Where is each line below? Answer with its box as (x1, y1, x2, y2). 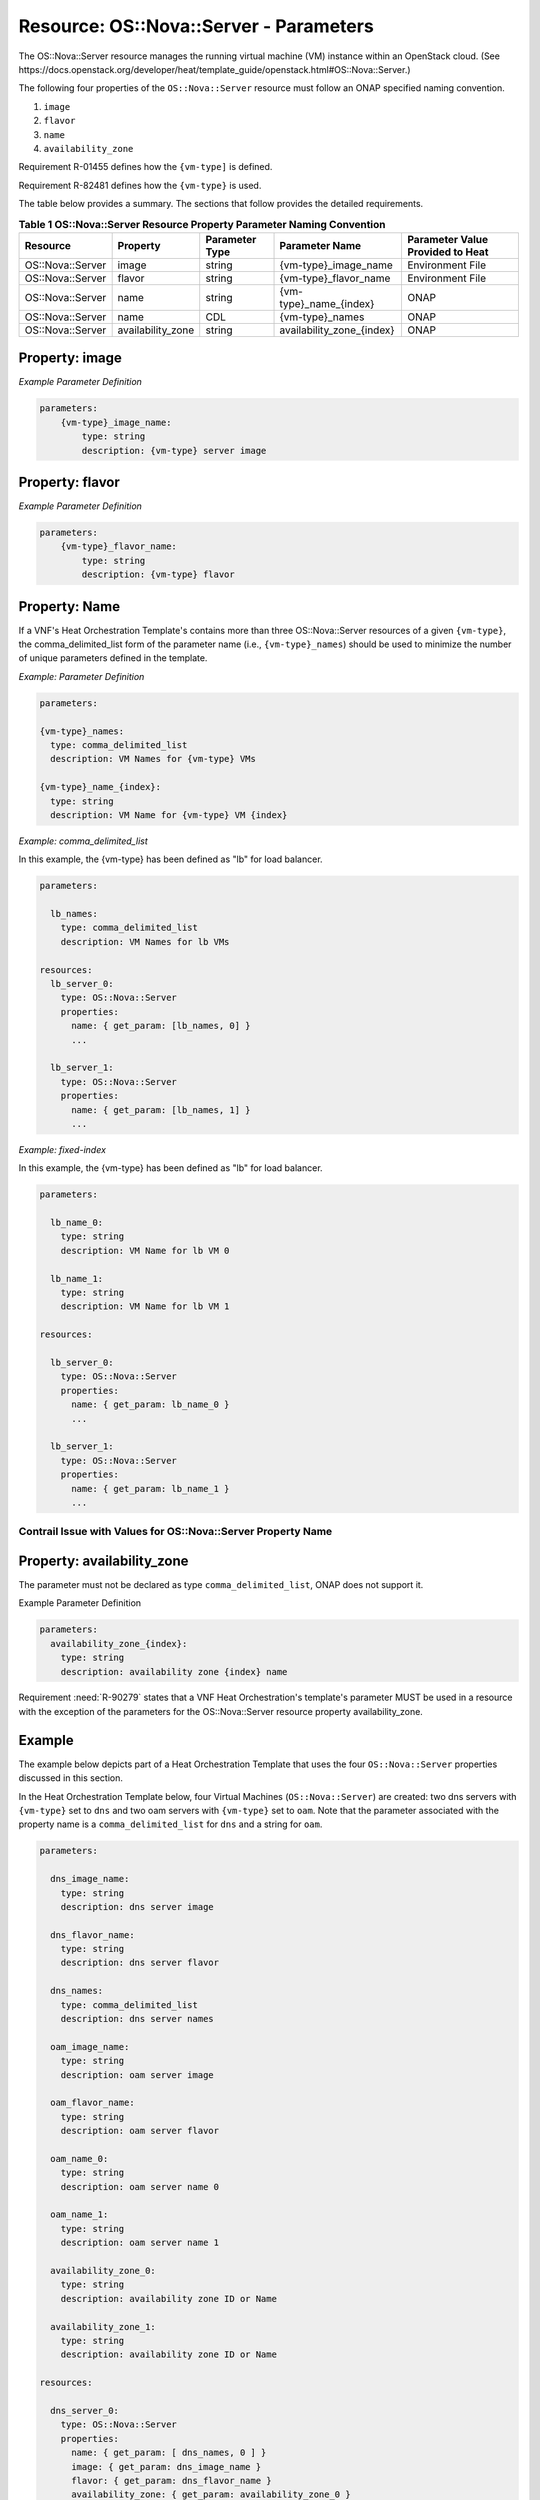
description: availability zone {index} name (60, 1666, 288, 1677)
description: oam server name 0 (60, 2181, 220, 2192)
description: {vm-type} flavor (81, 569, 235, 580)
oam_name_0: (50, 2153, 109, 2164)
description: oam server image (60, 2069, 214, 2080)
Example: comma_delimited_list (18, 835, 149, 847)
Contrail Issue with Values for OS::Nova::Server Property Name (18, 1525, 333, 1539)
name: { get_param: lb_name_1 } (71, 1483, 230, 1494)
